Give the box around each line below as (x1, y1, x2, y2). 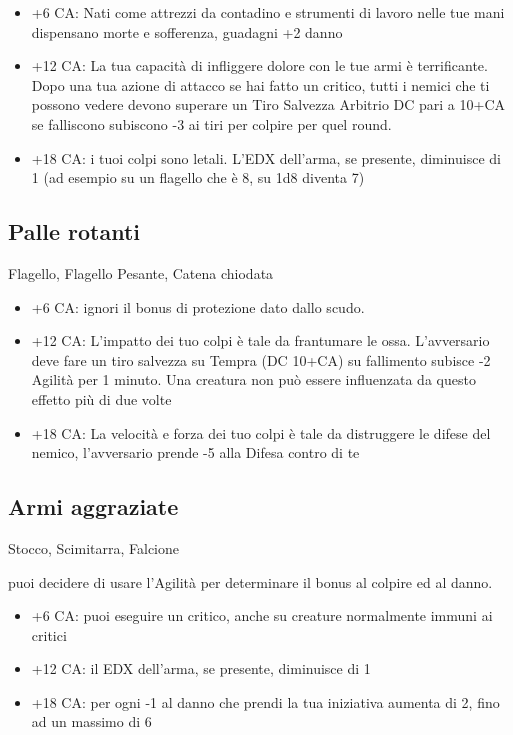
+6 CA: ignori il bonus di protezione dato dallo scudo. (31, 296, 365, 317)
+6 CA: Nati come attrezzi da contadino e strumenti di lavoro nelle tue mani (31, 2, 505, 22)
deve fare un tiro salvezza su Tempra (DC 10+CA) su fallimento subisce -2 (31, 349, 491, 370)
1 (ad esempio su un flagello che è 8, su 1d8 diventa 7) (31, 167, 365, 188)
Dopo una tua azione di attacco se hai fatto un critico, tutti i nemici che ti (31, 74, 490, 95)
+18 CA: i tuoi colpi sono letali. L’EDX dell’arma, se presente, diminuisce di (31, 147, 501, 168)
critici (31, 624, 67, 645)
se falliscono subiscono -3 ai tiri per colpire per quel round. (31, 113, 392, 134)
